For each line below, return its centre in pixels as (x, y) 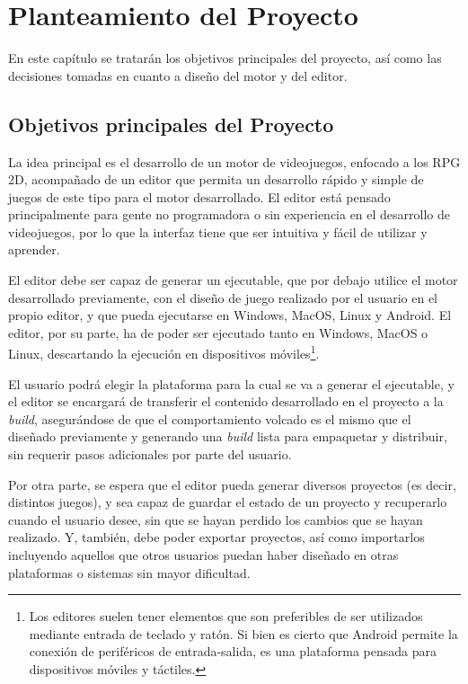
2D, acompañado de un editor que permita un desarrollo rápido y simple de (216, 179)
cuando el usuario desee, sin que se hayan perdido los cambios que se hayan (216, 519)
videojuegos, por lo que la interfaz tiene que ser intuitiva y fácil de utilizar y (218, 231)
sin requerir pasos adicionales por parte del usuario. (150, 454)
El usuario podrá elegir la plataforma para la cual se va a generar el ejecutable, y (231, 383)
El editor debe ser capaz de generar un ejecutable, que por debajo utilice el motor (233, 280)
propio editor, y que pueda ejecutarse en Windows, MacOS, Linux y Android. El (230, 315)
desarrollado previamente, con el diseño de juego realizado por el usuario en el (223, 297)
